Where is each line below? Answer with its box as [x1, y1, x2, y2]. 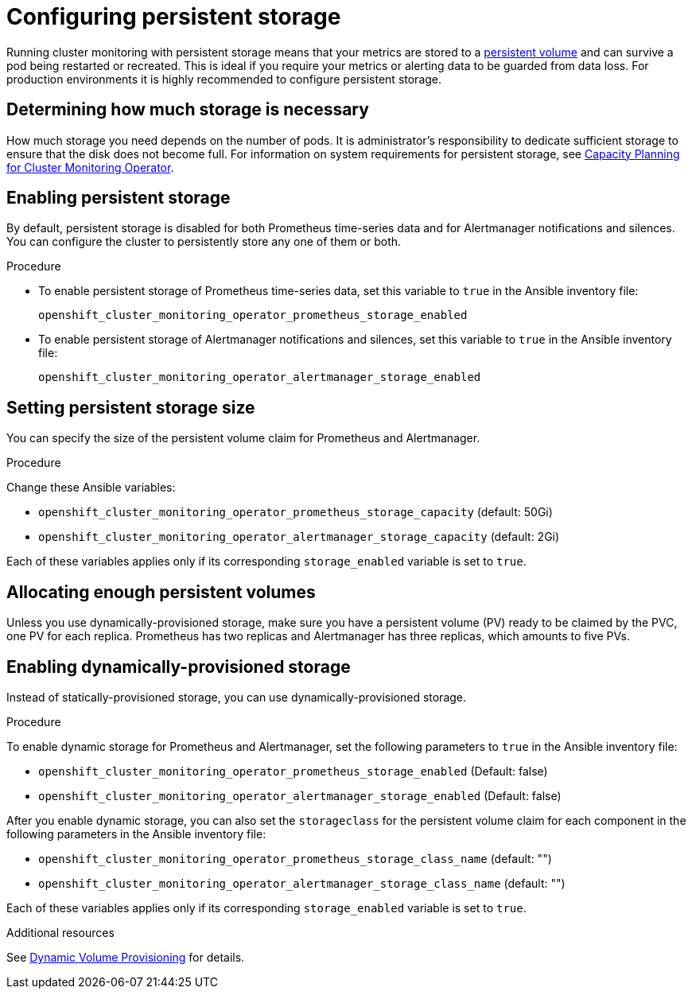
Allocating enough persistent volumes [6, 581, 316, 602]
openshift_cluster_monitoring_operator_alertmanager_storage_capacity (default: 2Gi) [38, 530, 560, 544]
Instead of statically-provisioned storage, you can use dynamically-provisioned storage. [6, 690, 467, 704]
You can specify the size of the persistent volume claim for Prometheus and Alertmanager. [6, 431, 480, 445]
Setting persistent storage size [6, 397, 255, 418]
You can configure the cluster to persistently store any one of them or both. [6, 235, 402, 249]
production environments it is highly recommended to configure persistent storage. [6, 72, 442, 86]
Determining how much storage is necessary [6, 99, 369, 120]
